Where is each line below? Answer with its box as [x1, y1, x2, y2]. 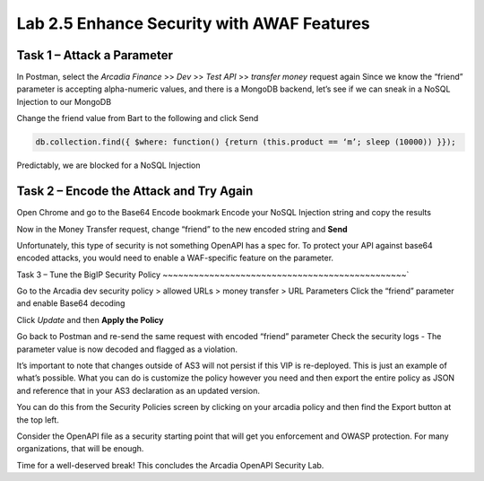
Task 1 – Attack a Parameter [16, 48, 174, 63]
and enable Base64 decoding [16, 298, 125, 309]
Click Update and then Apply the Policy [16, 314, 164, 325]
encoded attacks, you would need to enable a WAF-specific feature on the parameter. [16, 252, 334, 264]
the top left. [16, 414, 60, 425]
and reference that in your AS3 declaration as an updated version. [16, 385, 260, 396]
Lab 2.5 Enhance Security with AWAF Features [16, 13, 371, 33]
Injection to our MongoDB [16, 96, 112, 107]
